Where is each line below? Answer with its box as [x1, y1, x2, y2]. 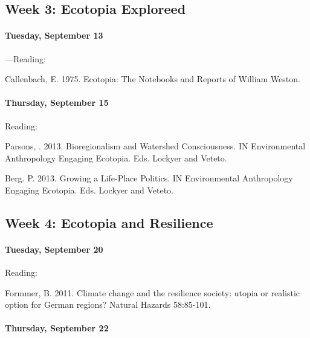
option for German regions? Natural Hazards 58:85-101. [5, 298, 211, 311]
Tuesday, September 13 [5, 29, 103, 42]
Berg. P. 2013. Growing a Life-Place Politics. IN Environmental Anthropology [5, 172, 293, 184]
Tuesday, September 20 [5, 242, 103, 255]
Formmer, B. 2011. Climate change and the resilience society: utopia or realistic [5, 286, 300, 299]
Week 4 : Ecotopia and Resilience [5, 213, 213, 232]
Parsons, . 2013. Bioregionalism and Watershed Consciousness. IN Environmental [5, 140, 306, 152]
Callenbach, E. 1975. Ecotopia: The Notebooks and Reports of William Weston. [5, 73, 300, 85]
